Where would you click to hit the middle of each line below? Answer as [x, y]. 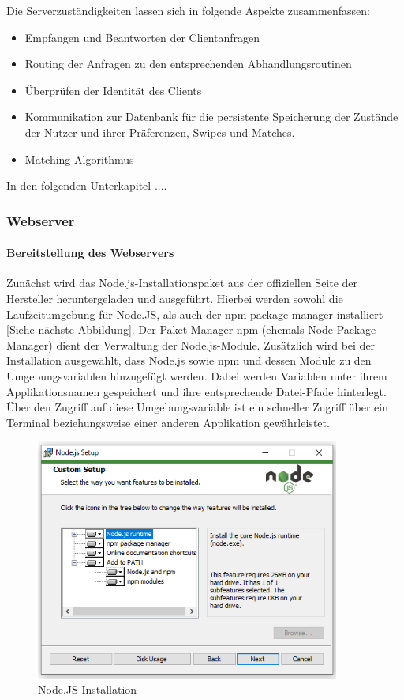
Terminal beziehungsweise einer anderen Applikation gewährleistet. [168, 422]
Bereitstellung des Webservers [90, 253]
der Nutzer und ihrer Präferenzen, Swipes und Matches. [160, 132]
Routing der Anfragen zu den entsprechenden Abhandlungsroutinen [188, 64]
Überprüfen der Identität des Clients [113, 90]
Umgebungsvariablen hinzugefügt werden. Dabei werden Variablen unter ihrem [197, 375]
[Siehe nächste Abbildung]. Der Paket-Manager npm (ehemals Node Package [191, 329]
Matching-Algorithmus [79, 159]
